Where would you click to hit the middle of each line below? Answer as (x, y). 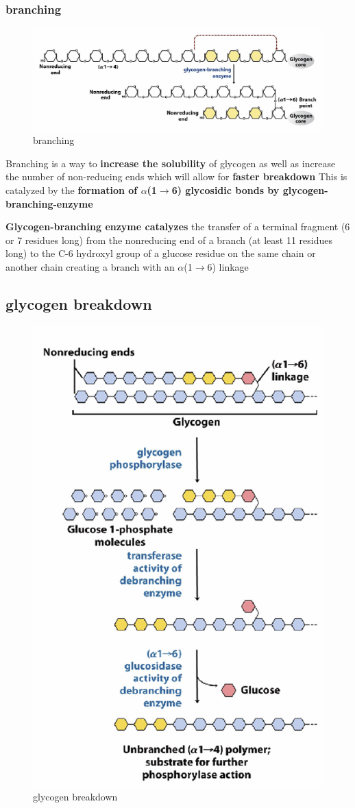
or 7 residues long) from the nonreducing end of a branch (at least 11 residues (169, 240)
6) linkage (228, 267)
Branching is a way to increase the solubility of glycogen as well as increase (171, 163)
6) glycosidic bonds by (225, 190)
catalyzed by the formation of (72, 190)
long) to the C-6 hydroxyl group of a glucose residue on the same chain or (161, 253)
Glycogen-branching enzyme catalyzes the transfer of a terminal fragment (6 (178, 227)
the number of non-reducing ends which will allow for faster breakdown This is (176, 176)
